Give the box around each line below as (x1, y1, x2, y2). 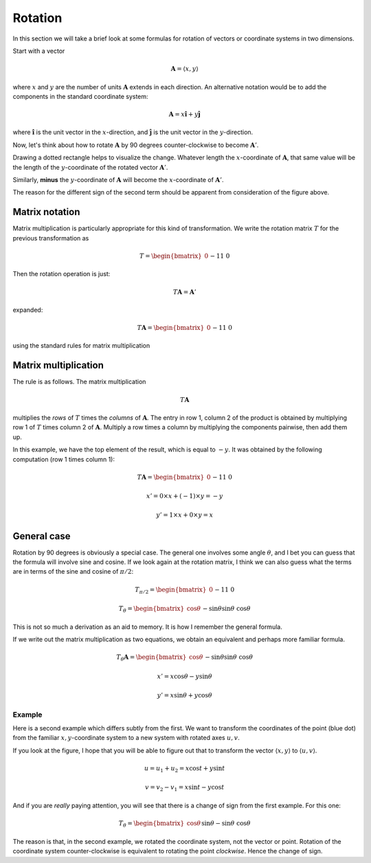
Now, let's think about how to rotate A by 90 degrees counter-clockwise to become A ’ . (12, 141, 259, 149)
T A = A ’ (172, 288, 196, 295)
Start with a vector (12, 47, 65, 55)
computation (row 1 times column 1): (12, 455, 115, 463)
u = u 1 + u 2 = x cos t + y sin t (144, 764, 225, 774)
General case (12, 530, 71, 542)
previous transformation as (12, 234, 89, 242)
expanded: (12, 306, 43, 314)
